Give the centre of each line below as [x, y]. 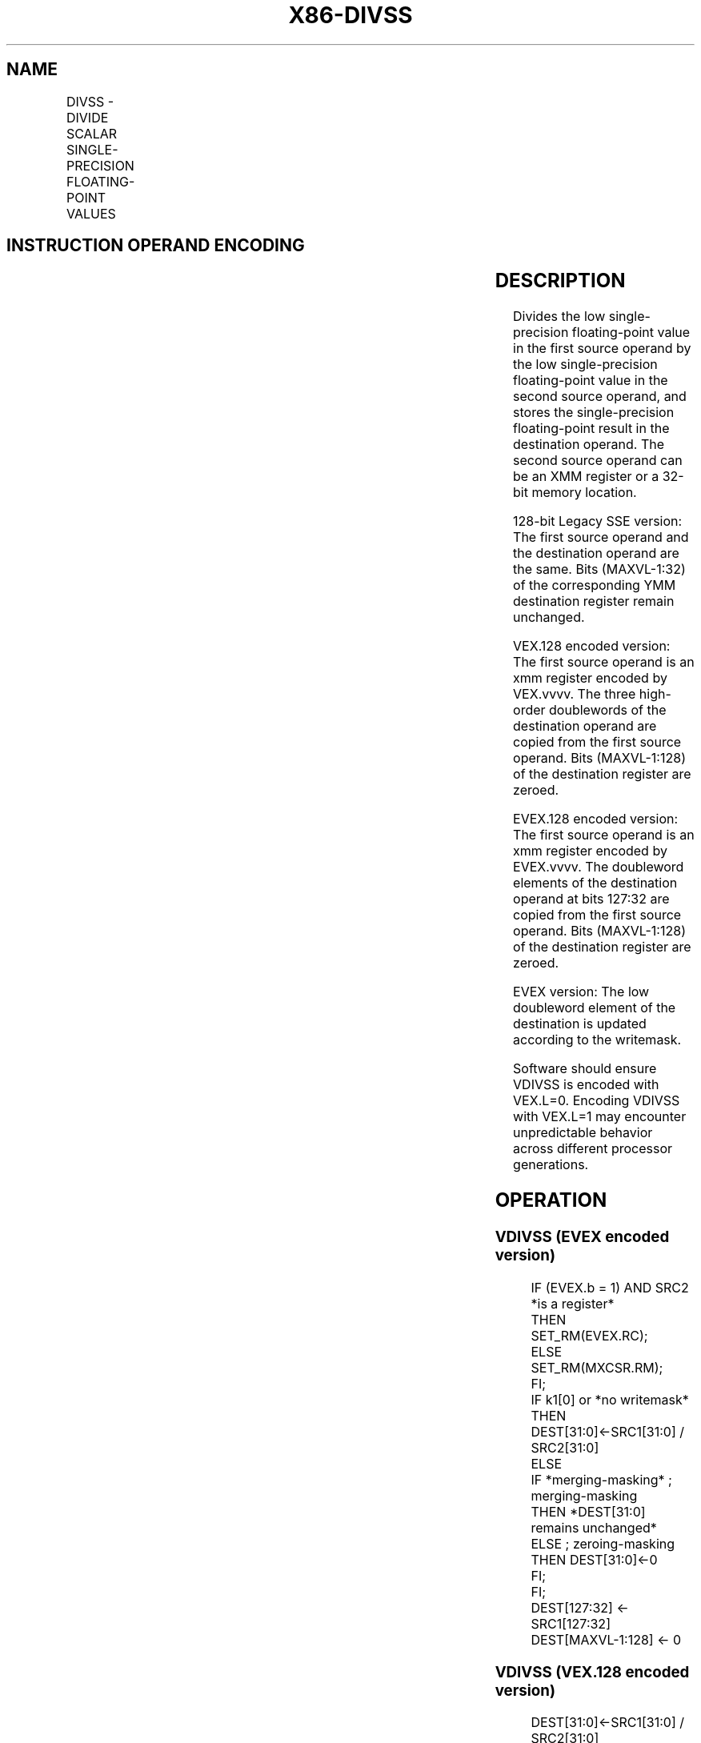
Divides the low [559, 317]
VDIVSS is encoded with [586, 1085]
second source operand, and [600, 397]
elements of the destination [595, 883]
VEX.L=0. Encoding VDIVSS [597, 1101]
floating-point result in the [591, 429]
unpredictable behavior [583, 1133]
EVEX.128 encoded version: [596, 819]
